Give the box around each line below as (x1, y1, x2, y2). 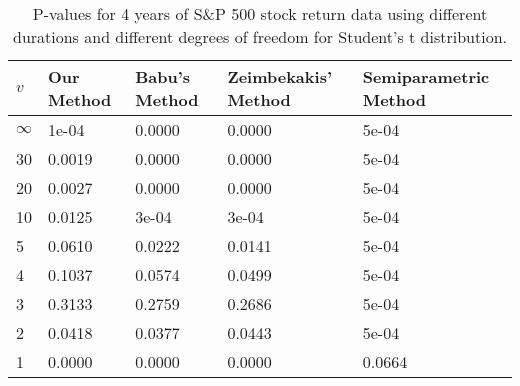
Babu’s (135, 65, 191, 88)
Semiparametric (362, 65, 490, 88)
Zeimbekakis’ (227, 65, 332, 88)
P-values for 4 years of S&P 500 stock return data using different (32, 2, 488, 25)
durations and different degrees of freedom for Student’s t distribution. (12, 25, 508, 48)
